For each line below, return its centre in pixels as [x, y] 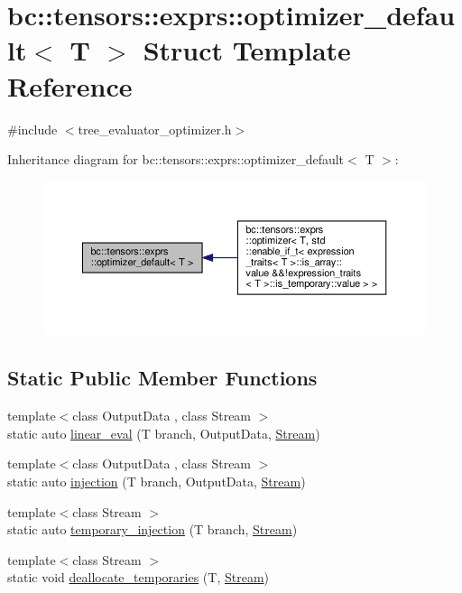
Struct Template [247, 50]
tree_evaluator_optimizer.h [155, 129]
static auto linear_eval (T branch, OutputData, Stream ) [164, 433]
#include [32, 129]
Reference [70, 85]
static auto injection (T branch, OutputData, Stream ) [157, 481]
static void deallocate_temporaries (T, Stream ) [139, 577]
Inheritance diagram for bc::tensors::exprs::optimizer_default [176, 159]
